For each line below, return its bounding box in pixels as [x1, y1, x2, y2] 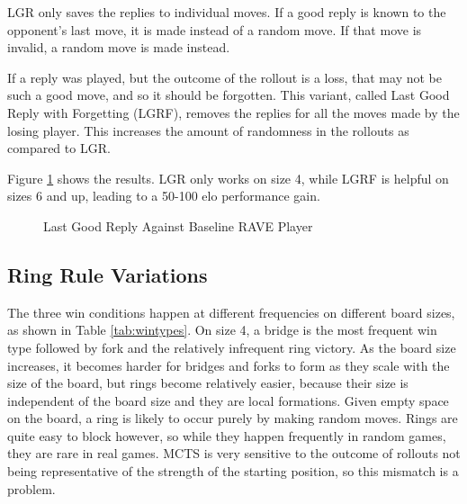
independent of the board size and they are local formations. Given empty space [7, 391, 449, 409]
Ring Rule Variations [7, 260, 208, 288]
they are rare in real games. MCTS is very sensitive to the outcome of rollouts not [7, 444, 461, 463]
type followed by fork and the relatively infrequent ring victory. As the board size [7, 337, 456, 356]
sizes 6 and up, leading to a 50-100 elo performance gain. [7, 186, 320, 205]
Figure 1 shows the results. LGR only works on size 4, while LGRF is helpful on [7, 168, 449, 187]
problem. [7, 479, 56, 498]
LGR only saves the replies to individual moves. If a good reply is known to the [7, 3, 446, 21]
